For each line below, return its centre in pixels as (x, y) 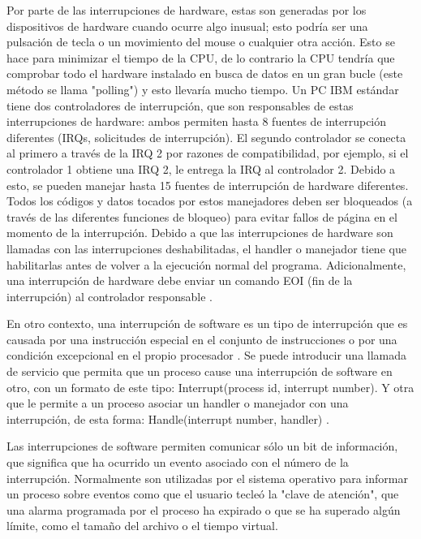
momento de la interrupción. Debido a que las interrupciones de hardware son (200, 233)
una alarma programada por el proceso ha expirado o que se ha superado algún (204, 509)
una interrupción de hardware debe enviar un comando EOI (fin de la (180, 280)
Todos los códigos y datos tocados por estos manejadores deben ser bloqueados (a (210, 201)
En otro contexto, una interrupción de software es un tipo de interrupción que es (207, 323)
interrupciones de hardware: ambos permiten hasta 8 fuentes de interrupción (197, 121)
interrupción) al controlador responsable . (110, 296)
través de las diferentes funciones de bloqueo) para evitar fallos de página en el (202, 216)
